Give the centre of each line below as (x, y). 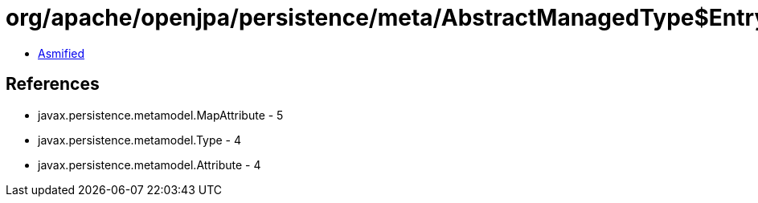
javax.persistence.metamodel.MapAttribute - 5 (161, 115)
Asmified (61, 53)
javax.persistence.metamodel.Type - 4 (140, 140)
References (53, 84)
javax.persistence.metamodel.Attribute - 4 (150, 164)
